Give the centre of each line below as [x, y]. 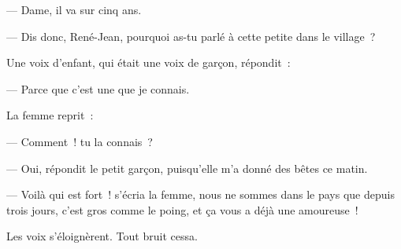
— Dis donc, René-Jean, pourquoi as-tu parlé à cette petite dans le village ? [191, 36]
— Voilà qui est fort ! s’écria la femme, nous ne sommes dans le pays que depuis [200, 194]
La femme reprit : [50, 115]
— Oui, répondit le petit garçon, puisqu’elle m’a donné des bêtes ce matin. [187, 168]
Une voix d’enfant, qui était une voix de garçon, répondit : [149, 62]
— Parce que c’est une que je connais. [98, 88]
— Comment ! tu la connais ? [80, 141]
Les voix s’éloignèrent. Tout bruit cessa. [102, 236]
